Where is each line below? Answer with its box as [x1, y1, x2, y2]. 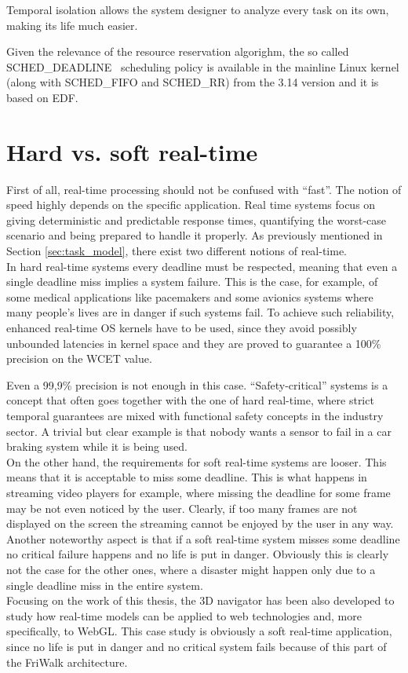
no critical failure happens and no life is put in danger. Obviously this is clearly [6, 546, 389, 562]
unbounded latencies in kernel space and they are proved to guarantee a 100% [6, 335, 381, 351]
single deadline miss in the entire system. [6, 576, 203, 593]
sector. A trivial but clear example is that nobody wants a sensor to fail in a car [6, 422, 392, 439]
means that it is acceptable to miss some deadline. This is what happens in [6, 469, 367, 485]
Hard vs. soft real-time [6, 135, 258, 167]
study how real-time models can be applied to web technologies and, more [6, 607, 362, 624]
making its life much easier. [6, 16, 138, 33]
